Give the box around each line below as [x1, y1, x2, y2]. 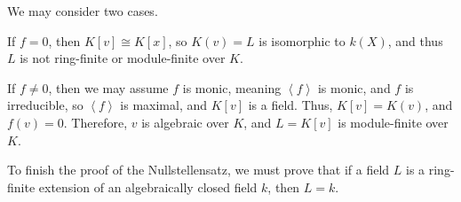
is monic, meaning [182, 78, 282, 97]
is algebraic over [141, 113, 229, 131]
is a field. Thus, [248, 96, 333, 114]
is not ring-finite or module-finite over [20, 49, 226, 67]
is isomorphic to [258, 31, 346, 50]
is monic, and [317, 78, 391, 97]
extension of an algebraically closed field [38, 177, 258, 196]
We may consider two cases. [7, 2, 158, 19]
